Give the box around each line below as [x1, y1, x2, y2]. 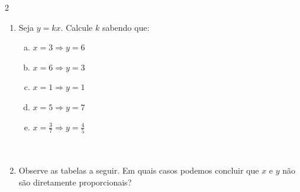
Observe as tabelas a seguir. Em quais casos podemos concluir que [18, 164, 259, 177]
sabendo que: [102, 21, 150, 33]
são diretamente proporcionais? [18, 175, 132, 188]
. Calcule [60, 21, 93, 33]
